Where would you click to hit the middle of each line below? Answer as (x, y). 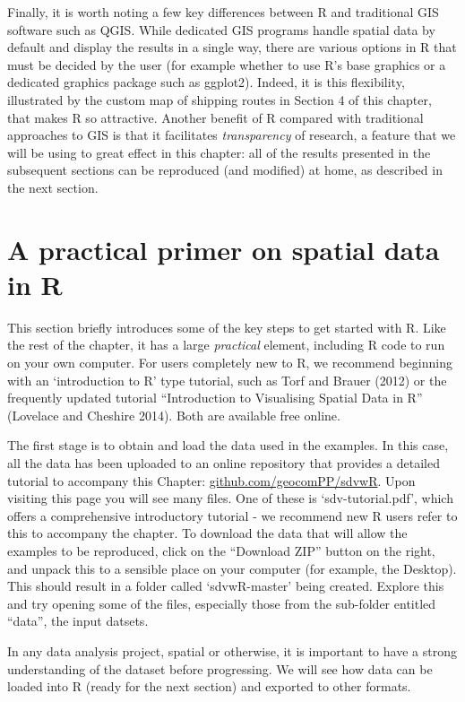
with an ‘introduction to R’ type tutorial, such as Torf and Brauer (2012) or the (227, 380)
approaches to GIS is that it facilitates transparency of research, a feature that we (232, 135)
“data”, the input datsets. (78, 621)
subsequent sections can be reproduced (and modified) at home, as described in (225, 170)
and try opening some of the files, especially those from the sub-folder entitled (222, 603)
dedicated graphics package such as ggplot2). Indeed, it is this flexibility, (206, 82)
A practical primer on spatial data (224, 249)
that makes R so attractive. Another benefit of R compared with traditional (215, 117)
